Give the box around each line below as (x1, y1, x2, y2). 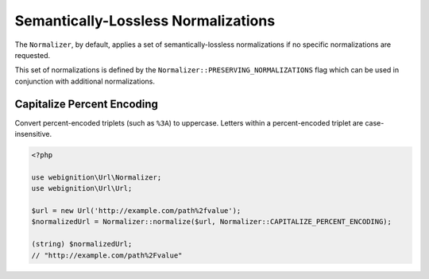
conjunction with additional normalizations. (14, 76, 155, 86)
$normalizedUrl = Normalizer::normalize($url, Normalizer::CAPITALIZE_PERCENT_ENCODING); (31, 217, 392, 227)
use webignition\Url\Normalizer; (31, 172, 162, 182)
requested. (14, 50, 51, 60)
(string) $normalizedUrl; (31, 239, 133, 249)
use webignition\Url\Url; (31, 184, 133, 193)
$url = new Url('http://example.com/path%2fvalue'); (31, 206, 242, 215)
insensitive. (14, 130, 52, 139)
